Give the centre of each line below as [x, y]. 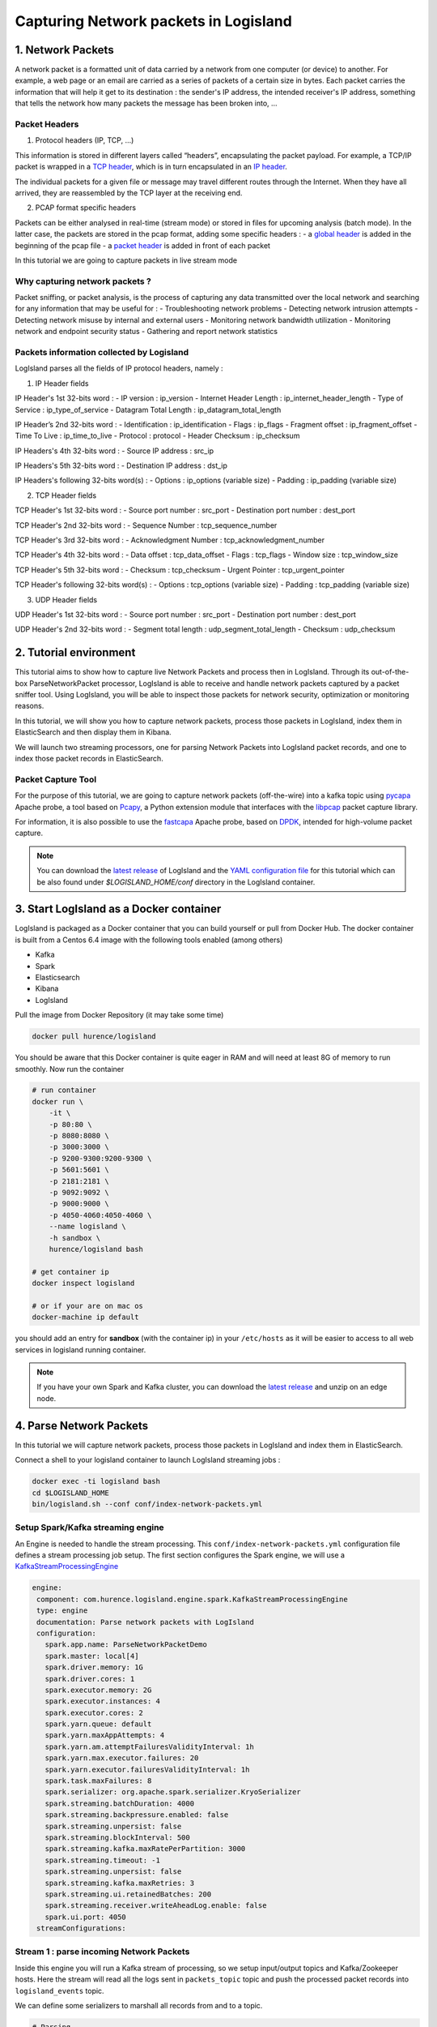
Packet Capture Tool [56, 779]
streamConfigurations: [82, 1928]
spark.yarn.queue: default [98, 1724]
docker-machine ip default [85, 1317]
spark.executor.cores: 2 [94, 1712]
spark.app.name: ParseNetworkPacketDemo [126, 1645]
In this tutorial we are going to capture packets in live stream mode [126, 260]
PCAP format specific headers [86, 208]
